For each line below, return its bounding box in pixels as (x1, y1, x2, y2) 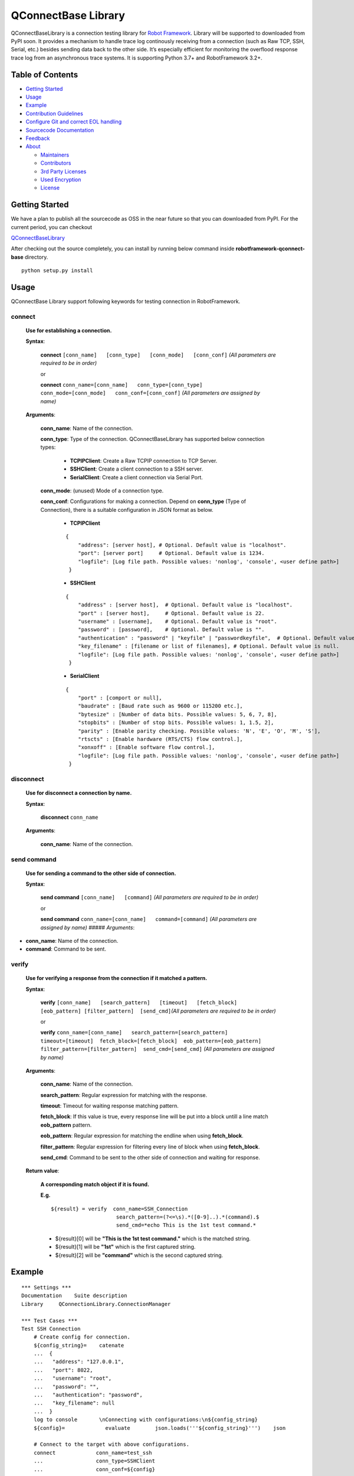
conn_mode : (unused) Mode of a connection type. (40, 487, 164, 494)
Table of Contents (11, 70, 78, 80)
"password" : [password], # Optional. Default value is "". (77, 626, 265, 633)
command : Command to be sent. (25, 945, 106, 953)
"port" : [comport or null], (77, 694, 162, 701)
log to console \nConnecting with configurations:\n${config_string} (33, 1416, 258, 1423)
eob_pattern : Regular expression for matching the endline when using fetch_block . (40, 1132, 244, 1139)
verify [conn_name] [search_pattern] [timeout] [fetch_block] (40, 999, 237, 1006)
